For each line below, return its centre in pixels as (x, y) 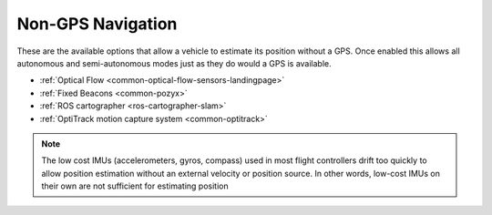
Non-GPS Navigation (97, 24)
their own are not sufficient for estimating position (135, 186)
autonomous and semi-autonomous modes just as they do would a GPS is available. (174, 63)
